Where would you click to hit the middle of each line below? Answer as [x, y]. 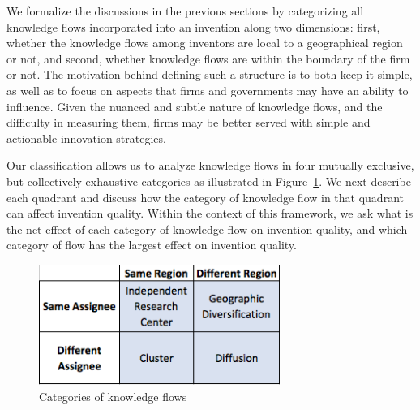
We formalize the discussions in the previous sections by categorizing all [185, 11]
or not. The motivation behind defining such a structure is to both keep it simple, [210, 74]
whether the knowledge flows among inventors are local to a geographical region [205, 43]
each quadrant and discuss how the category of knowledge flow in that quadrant [205, 197]
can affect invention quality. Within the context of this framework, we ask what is [210, 213]
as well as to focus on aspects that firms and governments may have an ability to [208, 90]
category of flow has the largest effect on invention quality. [152, 245]
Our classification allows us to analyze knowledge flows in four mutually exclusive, [210, 165]
